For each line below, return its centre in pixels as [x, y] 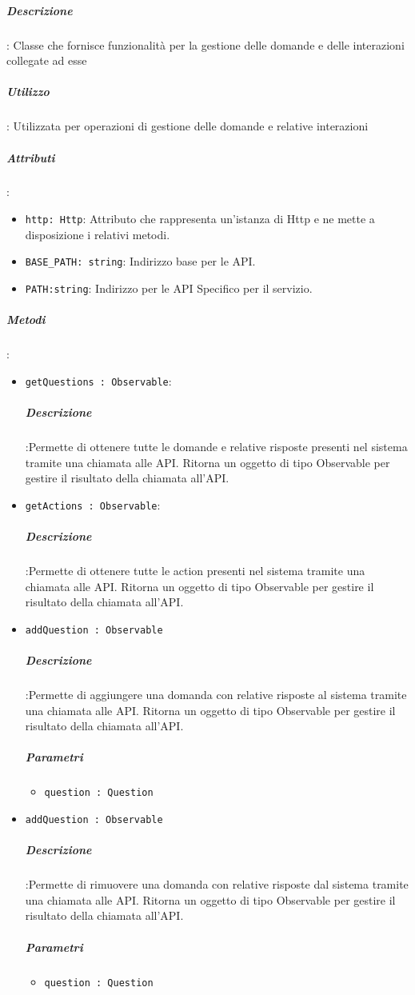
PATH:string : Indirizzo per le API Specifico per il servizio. [169, 288]
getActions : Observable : [93, 504]
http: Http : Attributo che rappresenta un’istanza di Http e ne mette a [200, 219]
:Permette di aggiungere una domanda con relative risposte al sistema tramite [216, 694]
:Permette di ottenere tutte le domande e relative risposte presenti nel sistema [216, 446]
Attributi [31, 157]
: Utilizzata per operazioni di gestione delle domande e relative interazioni [188, 126]
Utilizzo [28, 92]
